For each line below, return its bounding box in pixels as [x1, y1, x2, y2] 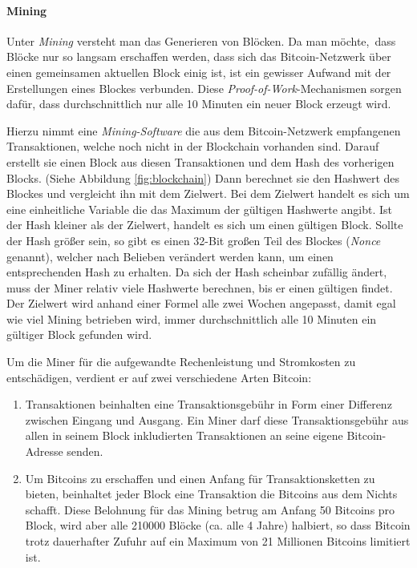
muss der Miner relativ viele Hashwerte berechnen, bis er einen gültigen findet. [6, 279, 393, 296]
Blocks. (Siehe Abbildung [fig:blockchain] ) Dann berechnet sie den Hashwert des [6, 169, 400, 186]
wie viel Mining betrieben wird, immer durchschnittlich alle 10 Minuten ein [6, 310, 377, 327]
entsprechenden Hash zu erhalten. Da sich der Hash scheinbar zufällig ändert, [6, 264, 387, 280]
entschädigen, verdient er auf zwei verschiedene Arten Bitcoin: [6, 369, 312, 385]
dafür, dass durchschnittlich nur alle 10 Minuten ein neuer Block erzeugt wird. [6, 95, 391, 112]
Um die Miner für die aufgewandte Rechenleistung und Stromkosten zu [6, 353, 356, 370]
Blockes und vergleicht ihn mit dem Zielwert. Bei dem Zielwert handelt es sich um [6, 185, 410, 202]
